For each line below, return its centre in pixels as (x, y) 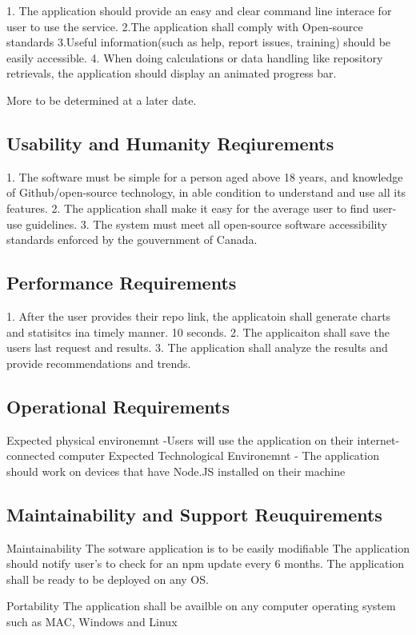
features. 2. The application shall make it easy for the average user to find (188, 208)
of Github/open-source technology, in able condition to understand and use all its (206, 192)
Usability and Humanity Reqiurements (170, 143)
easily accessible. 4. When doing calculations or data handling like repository (195, 57)
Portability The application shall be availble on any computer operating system (201, 606)
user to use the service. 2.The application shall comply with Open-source (185, 26)
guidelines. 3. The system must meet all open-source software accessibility (206, 224)
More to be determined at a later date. (102, 100)
